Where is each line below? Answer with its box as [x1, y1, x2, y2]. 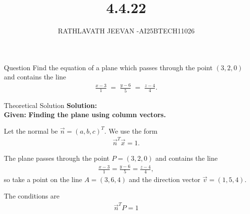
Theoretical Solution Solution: [4, 100, 97, 110]
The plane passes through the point [4, 153, 110, 163]
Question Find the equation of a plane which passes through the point [4, 62, 213, 72]
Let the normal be [4, 125, 58, 136]
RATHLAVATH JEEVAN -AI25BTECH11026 [58, 26, 195, 36]
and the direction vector [129, 174, 200, 184]
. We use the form [104, 125, 158, 136]
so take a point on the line [4, 174, 83, 184]
